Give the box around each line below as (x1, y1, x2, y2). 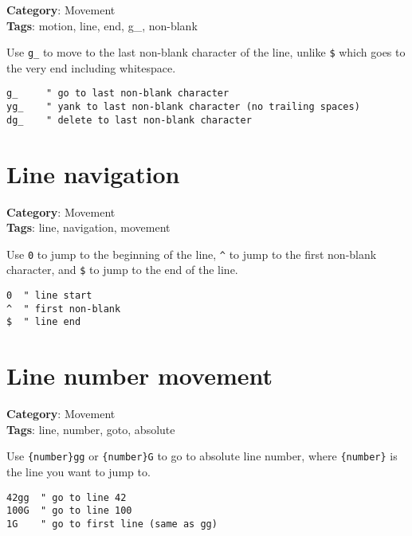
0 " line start (6, 290, 92, 302)
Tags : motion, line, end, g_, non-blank (6, 17, 198, 33)
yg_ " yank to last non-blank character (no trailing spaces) (6, 101, 360, 113)
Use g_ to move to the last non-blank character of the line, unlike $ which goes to (6, 44, 406, 61)
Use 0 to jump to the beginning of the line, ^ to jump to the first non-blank (6, 245, 377, 262)
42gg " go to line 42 (6, 491, 127, 503)
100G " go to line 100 (6, 505, 132, 517)
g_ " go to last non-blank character (6, 88, 230, 100)
